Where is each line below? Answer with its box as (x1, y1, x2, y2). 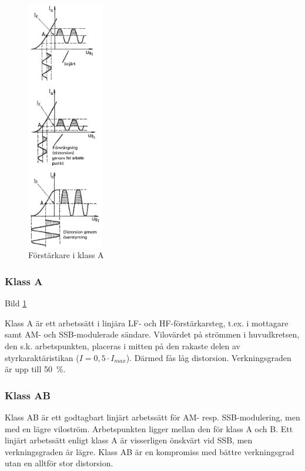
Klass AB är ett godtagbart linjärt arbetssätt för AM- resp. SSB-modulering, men (5, 410, 300, 423)
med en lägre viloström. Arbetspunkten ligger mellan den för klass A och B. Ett (5, 422, 293, 435)
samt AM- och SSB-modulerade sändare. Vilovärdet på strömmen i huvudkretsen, (5, 328, 300, 340)
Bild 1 (5, 297, 27, 309)
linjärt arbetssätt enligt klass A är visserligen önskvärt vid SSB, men (5, 434, 253, 446)
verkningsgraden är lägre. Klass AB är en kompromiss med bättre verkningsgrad (5, 445, 294, 457)
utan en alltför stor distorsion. (5, 457, 113, 469)
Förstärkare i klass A (28, 249, 104, 261)
